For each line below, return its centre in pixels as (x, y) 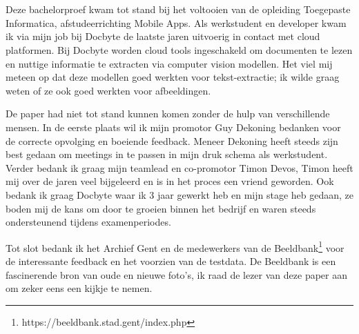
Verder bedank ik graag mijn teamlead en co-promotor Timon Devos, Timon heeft (179, 167)
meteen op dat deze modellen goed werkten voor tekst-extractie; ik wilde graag (173, 77)
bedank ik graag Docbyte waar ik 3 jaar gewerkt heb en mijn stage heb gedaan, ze (180, 194)
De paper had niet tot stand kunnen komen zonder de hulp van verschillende (168, 114)
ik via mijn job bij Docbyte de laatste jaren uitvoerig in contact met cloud (163, 36)
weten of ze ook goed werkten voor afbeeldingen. (108, 90)
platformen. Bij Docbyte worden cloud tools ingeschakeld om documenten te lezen (179, 49)
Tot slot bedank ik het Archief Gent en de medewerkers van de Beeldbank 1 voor (175, 246)
